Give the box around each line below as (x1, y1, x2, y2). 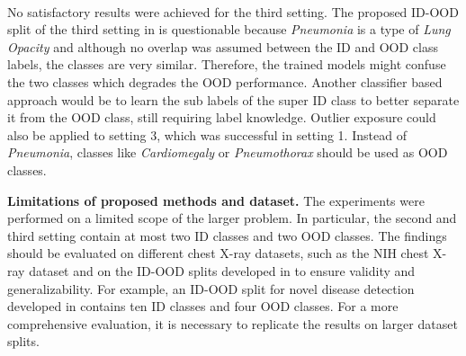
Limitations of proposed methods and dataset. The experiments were (7, 191, 425, 209)
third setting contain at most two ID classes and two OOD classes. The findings (7, 226, 447, 245)
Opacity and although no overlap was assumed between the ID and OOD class (7, 37, 438, 56)
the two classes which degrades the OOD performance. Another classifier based (7, 72, 443, 91)
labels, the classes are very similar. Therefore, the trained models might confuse (7, 55, 446, 74)
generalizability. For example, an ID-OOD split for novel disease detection (7, 279, 415, 298)
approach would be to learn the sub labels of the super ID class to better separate (7, 90, 460, 109)
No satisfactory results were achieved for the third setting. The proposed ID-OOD (7, 2, 459, 21)
